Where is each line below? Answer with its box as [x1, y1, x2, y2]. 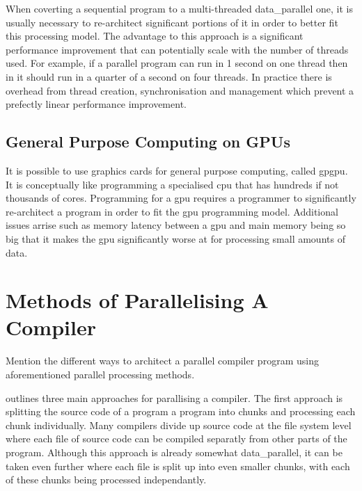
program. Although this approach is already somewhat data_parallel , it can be [6, 444, 343, 459]
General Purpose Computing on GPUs [6, 131, 290, 152]
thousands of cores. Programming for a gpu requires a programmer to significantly [6, 191, 356, 205]
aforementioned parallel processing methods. [6, 367, 195, 382]
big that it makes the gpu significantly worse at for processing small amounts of [6, 231, 345, 245]
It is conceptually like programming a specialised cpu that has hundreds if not [6, 177, 339, 191]
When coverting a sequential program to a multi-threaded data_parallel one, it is [6, 1, 353, 15]
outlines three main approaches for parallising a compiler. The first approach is [6, 390, 343, 405]
